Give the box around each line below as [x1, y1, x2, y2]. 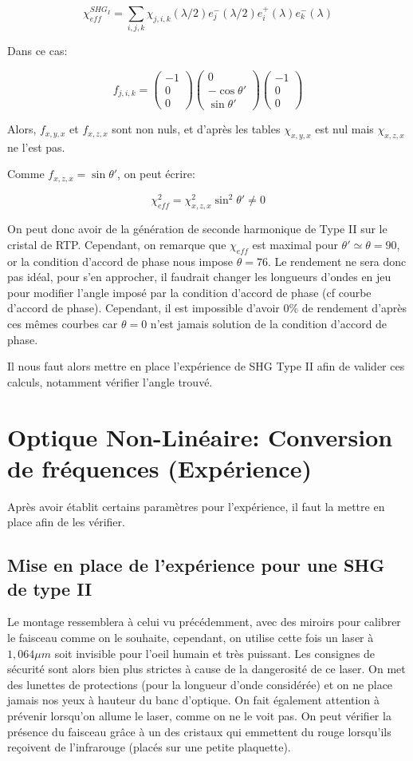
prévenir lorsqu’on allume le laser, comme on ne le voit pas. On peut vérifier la [7, 707, 391, 724]
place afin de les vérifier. [7, 513, 125, 530]
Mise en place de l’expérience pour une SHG [7, 553, 385, 577]
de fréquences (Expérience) [7, 451, 312, 484]
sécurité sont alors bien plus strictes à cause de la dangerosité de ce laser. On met [7, 660, 406, 677]
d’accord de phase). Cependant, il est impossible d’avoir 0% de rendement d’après [7, 299, 407, 316]
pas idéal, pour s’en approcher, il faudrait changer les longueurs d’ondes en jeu [7, 268, 391, 285]
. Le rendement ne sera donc [267, 252, 407, 269]
